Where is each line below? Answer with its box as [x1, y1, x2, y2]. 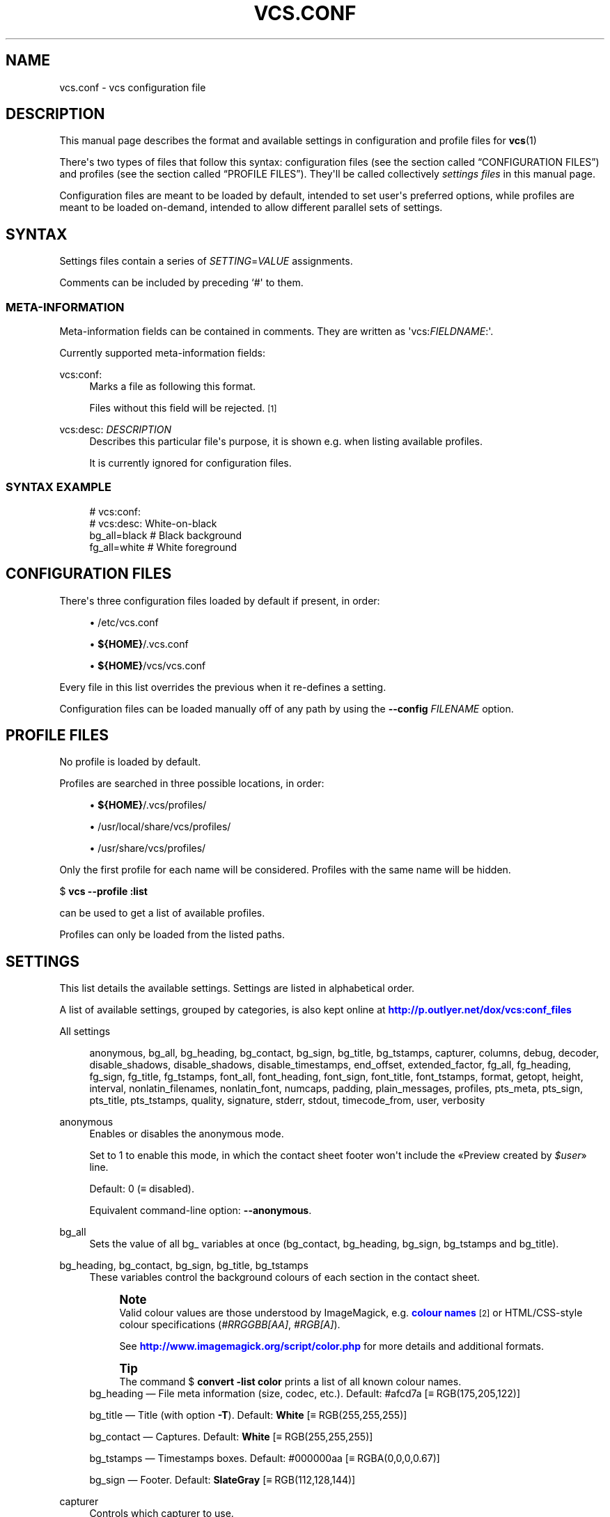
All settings [59, 1025, 111, 1038]
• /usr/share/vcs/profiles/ [89, 842, 206, 855]
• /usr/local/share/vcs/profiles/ [89, 820, 231, 833]
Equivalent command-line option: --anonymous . [89, 1204, 312, 1217]
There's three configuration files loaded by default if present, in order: [59, 594, 380, 607]
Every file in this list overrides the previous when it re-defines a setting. [59, 680, 386, 693]
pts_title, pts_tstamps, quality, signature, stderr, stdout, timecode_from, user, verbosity [89, 1094, 485, 1107]
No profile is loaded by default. [59, 756, 201, 768]
